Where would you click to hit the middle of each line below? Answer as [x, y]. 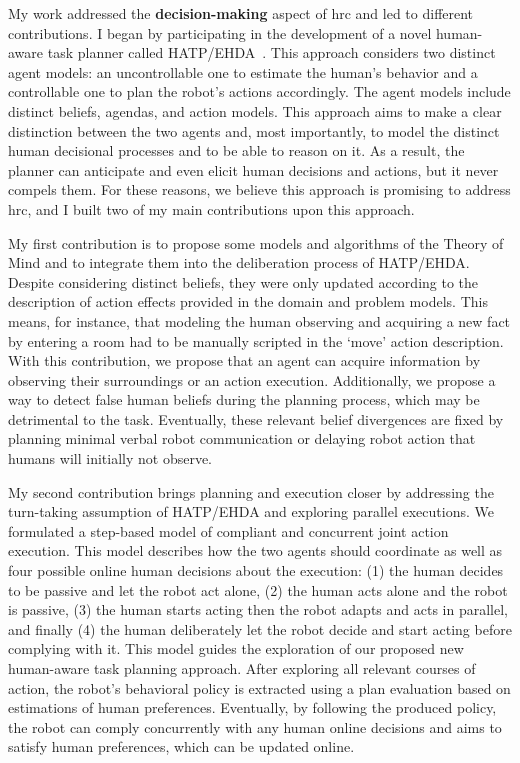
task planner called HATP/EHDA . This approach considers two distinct [271, 52]
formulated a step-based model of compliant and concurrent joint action [228, 530]
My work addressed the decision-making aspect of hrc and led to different [241, 13]
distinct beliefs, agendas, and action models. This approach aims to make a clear [255, 110]
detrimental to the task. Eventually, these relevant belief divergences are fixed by [256, 418]
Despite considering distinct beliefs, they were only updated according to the [243, 281]
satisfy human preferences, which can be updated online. [181, 746]
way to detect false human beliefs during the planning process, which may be [244, 399]
